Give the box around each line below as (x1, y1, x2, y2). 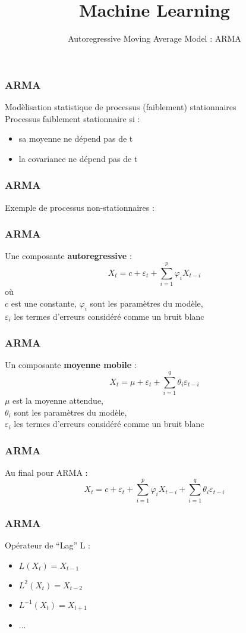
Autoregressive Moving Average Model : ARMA (68, 32, 241, 45)
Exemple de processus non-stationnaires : (5, 201, 154, 213)
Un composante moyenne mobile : (5, 358, 137, 371)
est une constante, (11, 297, 77, 309)
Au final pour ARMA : (5, 466, 88, 479)
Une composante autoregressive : (5, 250, 132, 262)
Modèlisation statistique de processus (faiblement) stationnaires (5, 101, 236, 113)
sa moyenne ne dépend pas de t (18, 132, 133, 145)
